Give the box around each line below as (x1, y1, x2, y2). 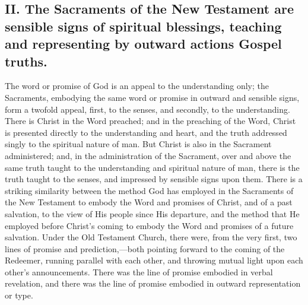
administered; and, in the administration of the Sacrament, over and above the (5, 149, 291, 161)
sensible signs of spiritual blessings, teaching (5, 17, 282, 35)
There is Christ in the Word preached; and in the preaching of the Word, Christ (5, 115, 296, 127)
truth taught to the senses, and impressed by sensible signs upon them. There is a (5, 173, 303, 185)
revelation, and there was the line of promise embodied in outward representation (5, 277, 301, 290)
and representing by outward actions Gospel (5, 34, 282, 53)
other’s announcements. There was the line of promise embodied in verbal (5, 265, 273, 278)
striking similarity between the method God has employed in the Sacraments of (5, 184, 294, 196)
